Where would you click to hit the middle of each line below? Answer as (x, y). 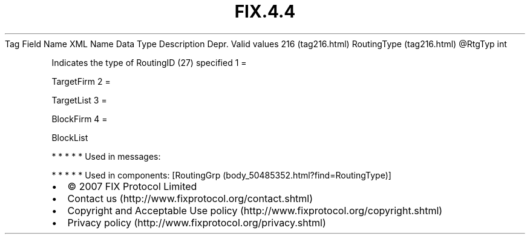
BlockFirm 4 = (80, 119)
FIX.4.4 (265, 11)
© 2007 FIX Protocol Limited (132, 186)
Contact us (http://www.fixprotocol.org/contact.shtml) (190, 198)
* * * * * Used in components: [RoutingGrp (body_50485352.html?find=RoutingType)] (221, 175)
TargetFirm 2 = (81, 81)
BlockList (70, 137)
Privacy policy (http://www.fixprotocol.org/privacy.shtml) (197, 222)
